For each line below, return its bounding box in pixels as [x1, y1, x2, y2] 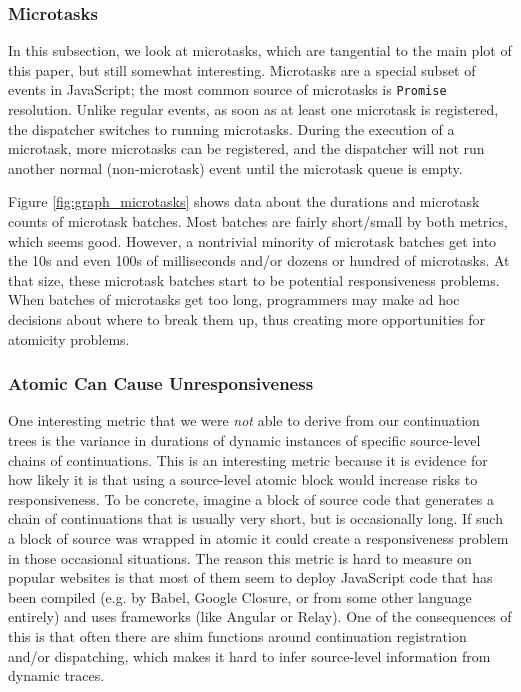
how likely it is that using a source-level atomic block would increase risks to [8, 469, 478, 490]
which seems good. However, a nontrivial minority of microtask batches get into [8, 230, 497, 251]
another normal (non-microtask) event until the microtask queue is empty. [8, 157, 463, 178]
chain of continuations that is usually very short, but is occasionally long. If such [8, 508, 503, 529]
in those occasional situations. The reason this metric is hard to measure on [8, 547, 472, 568]
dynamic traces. [8, 665, 105, 686]
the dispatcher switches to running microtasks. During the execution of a [8, 118, 455, 139]
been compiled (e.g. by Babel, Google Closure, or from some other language [8, 586, 472, 607]
